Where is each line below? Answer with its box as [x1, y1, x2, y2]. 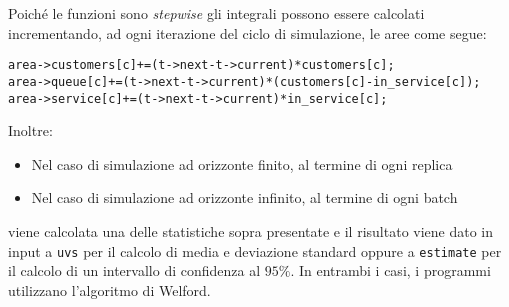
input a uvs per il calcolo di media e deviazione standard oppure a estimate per [8, 240, 502, 261]
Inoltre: [8, 120, 53, 141]
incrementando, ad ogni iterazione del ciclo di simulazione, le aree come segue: [8, 22, 487, 43]
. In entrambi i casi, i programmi [290, 260, 491, 281]
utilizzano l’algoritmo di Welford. [8, 279, 211, 300]
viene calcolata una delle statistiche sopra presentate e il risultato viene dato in [8, 220, 494, 241]
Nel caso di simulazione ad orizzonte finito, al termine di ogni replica [31, 153, 453, 174]
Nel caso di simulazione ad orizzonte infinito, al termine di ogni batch [31, 187, 458, 208]
